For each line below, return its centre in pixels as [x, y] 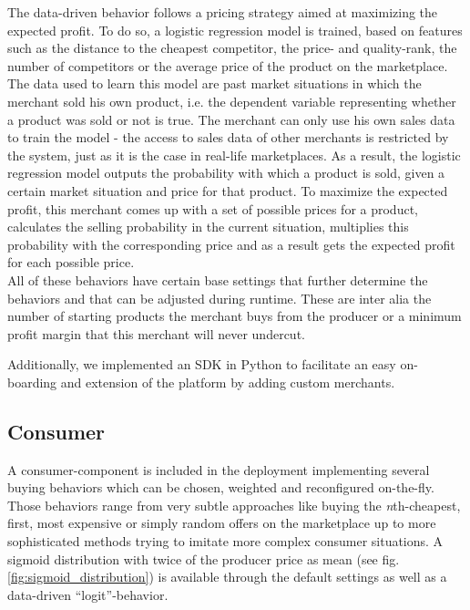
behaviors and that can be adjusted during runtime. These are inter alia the [220, 298]
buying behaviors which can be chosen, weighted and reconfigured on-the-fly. [221, 487]
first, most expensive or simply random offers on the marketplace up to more [222, 523]
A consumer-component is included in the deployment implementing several [219, 469]
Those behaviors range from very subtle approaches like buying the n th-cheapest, [234, 505]
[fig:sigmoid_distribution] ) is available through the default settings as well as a [227, 577]
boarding [32, 382]
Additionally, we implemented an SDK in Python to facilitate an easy [202, 364]
